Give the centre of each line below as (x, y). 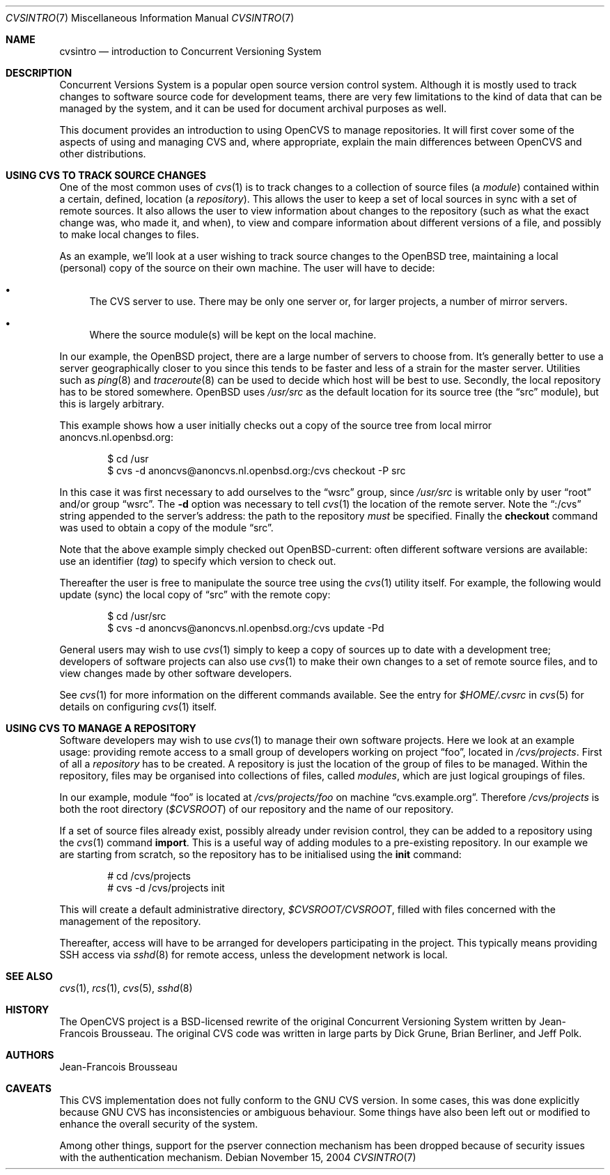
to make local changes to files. (129, 234)
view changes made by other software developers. (176, 673)
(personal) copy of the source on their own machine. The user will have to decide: (247, 268)
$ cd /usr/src (137, 616)
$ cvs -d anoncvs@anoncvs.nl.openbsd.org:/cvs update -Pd (246, 628)
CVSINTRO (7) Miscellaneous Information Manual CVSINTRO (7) (150, 18)
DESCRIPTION (39, 73)
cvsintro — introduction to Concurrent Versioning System (190, 51)
